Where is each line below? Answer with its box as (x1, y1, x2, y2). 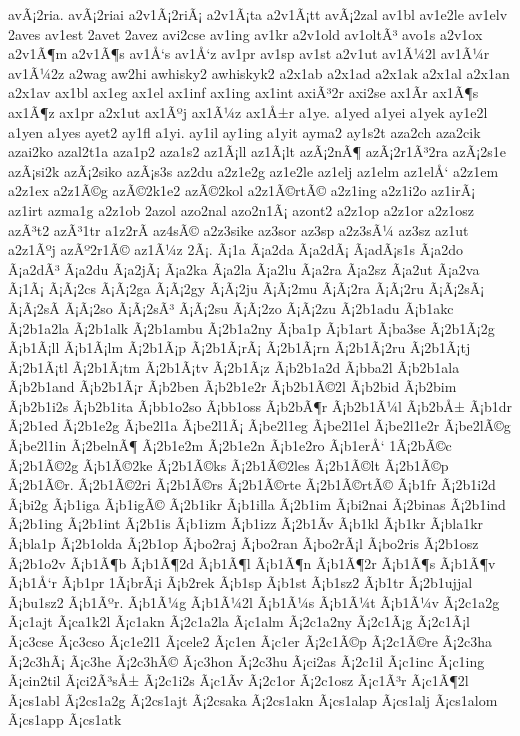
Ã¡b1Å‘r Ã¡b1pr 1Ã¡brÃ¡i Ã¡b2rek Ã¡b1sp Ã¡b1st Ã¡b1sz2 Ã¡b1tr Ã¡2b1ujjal (8, 572, 473, 593)
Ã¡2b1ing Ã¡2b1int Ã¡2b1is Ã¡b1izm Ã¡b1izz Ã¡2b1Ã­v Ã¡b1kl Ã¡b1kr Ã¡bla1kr (8, 513, 484, 534)
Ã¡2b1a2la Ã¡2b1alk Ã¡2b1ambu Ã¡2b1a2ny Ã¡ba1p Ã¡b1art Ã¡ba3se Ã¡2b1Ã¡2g (8, 317, 495, 338)
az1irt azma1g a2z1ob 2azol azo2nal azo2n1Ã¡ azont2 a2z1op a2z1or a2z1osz (8, 199, 474, 220)
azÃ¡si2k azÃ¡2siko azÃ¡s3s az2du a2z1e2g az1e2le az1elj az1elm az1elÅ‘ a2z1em (8, 160, 499, 181)
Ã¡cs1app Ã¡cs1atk (8, 709, 122, 730)
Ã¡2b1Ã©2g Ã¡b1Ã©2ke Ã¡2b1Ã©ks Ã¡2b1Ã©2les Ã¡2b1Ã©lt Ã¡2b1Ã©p (8, 454, 449, 475)
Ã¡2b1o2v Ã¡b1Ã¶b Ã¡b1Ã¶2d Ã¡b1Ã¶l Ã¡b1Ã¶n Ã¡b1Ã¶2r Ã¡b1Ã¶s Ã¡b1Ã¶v (8, 552, 496, 573)
